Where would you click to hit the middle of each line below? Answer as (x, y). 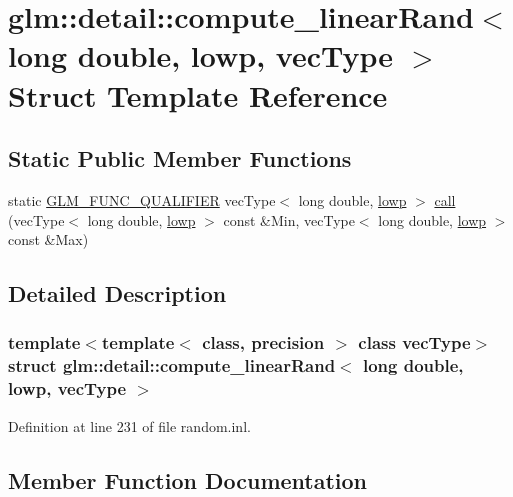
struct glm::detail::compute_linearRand (172, 365)
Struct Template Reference (198, 94)
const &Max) (48, 239)
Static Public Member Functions (180, 158)
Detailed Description (117, 293)
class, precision (263, 342)
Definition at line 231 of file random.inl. (129, 425)
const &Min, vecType (289, 219)
